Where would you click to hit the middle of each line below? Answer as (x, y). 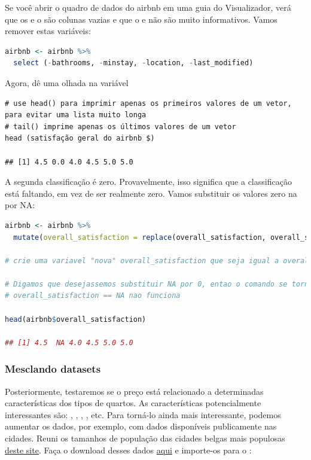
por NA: (20, 205)
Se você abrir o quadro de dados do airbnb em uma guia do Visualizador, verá (148, 7)
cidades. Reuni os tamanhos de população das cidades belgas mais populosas (145, 438)
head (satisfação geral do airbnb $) (80, 138)
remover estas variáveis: (48, 31)
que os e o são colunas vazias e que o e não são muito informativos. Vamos (141, 19)
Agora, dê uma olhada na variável (67, 82)
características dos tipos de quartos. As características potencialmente (133, 403)
